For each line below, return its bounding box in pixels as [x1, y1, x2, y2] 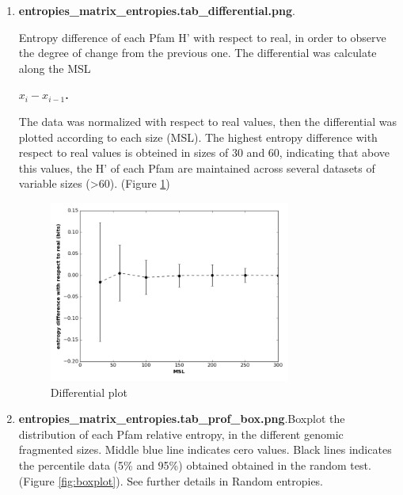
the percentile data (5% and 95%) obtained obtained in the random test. [18, 456, 371, 473]
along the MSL [18, 59, 91, 76]
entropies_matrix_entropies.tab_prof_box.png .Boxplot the [18, 410, 345, 427]
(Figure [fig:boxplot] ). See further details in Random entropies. [18, 472, 324, 489]
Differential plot [50, 383, 127, 400]
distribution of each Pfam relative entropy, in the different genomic [18, 425, 344, 442]
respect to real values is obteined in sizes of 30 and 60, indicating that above [18, 144, 390, 161]
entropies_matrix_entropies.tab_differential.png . [18, 2, 295, 18]
